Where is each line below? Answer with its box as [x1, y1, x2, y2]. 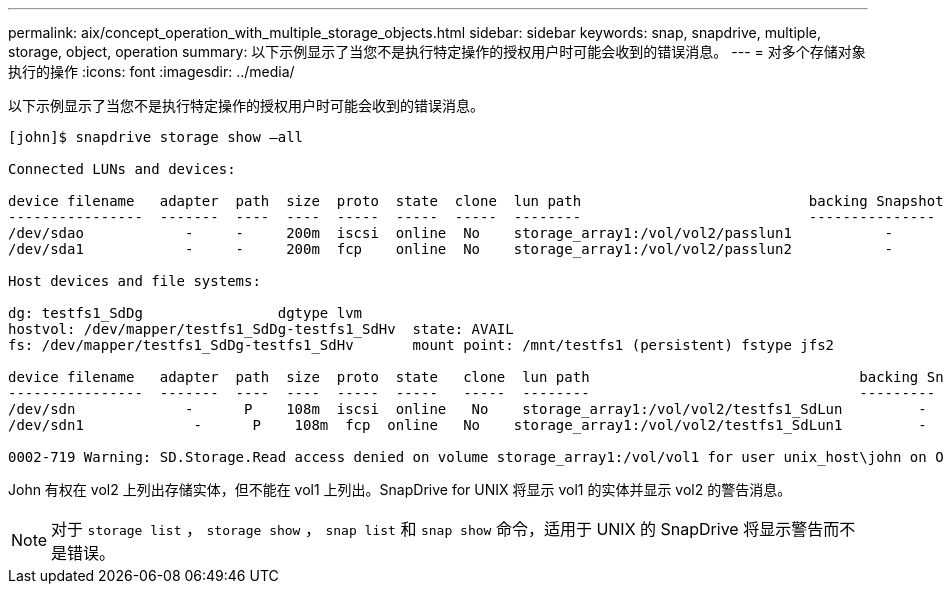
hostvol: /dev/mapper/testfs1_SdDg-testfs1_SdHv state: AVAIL [8, 321, 514, 337]
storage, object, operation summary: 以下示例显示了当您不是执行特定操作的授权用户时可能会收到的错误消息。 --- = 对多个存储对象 [8, 43, 866, 60]
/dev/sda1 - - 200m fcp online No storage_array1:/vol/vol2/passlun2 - [8, 241, 894, 257]
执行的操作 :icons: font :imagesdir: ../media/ [8, 63, 295, 80]
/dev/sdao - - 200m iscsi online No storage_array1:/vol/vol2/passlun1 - [8, 225, 894, 241]
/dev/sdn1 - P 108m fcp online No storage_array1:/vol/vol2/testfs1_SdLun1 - [8, 417, 927, 433]
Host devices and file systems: [8, 273, 261, 289]
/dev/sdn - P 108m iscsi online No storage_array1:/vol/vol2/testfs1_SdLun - [8, 401, 927, 417]
